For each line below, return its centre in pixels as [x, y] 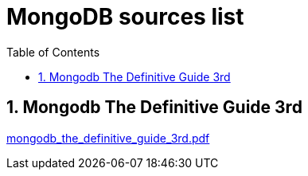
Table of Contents [53, 52]
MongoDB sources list [125, 17]
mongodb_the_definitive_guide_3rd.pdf [108, 138]
